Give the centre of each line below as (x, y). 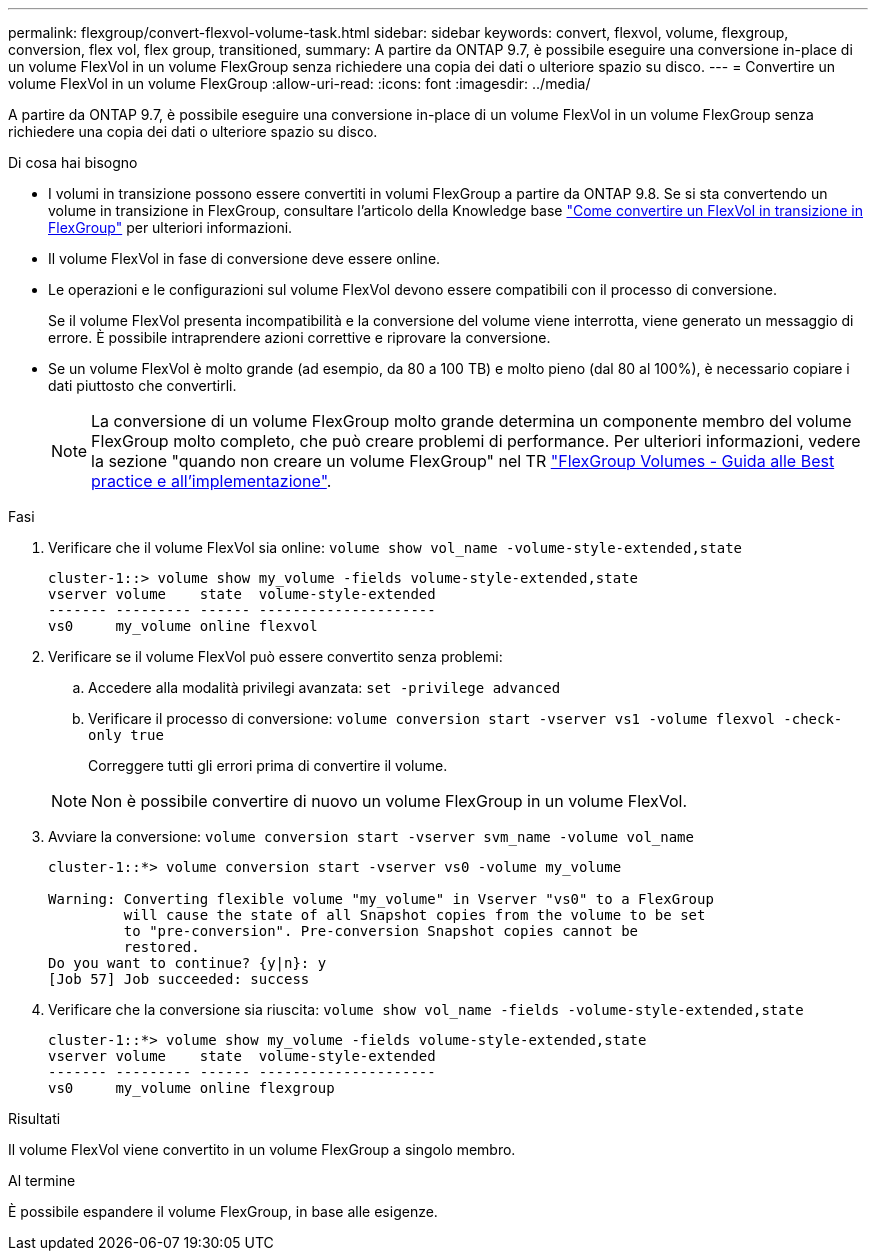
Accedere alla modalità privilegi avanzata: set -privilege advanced (324, 687)
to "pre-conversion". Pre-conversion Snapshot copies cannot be (381, 931)
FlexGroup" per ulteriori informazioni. (170, 227)
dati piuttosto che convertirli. (142, 385)
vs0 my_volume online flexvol (183, 626)
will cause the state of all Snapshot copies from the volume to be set (414, 915)
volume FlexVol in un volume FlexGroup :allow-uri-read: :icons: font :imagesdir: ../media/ (299, 83)
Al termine (42, 1180)
